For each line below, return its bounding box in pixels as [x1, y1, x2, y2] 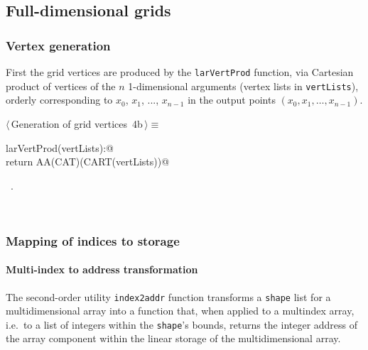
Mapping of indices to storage [6, 231, 180, 249]
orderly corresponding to [6, 92, 113, 107]
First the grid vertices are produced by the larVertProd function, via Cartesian [6, 65, 354, 79]
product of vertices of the [6, 78, 116, 93]
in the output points [188, 92, 276, 107]
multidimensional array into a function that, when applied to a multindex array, [6, 303, 355, 318]
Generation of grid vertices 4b [11, 116, 143, 131]
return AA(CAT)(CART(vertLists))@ [6, 154, 170, 169]
